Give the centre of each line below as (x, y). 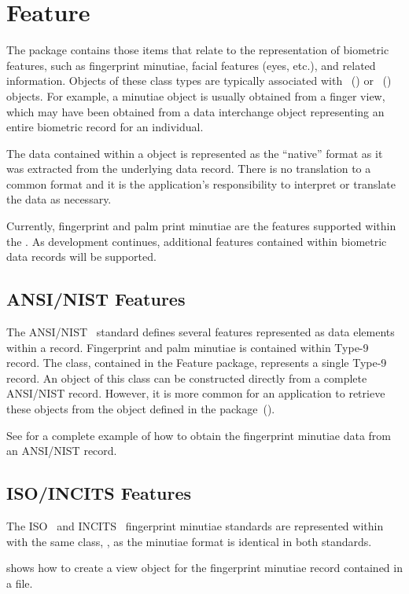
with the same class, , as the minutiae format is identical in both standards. (189, 541)
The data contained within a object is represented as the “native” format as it (195, 153)
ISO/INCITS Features (99, 493)
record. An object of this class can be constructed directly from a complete (187, 378)
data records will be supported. (81, 257)
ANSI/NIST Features (96, 299)
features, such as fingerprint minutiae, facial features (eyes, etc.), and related (191, 65)
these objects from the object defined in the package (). (141, 409)
